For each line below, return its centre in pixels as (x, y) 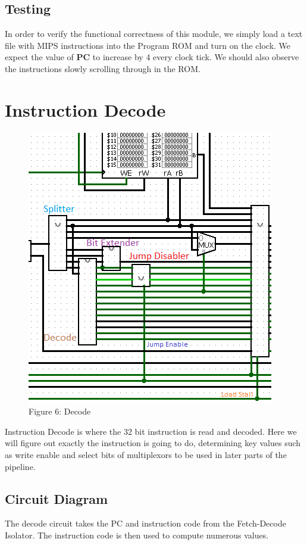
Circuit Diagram (57, 498)
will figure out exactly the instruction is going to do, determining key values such (153, 443)
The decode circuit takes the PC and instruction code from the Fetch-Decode (145, 523)
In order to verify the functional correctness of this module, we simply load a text (154, 34)
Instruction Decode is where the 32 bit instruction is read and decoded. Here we (151, 431)
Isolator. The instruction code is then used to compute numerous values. (137, 535)
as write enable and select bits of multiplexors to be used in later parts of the (146, 455)
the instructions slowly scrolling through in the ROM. (103, 68)
